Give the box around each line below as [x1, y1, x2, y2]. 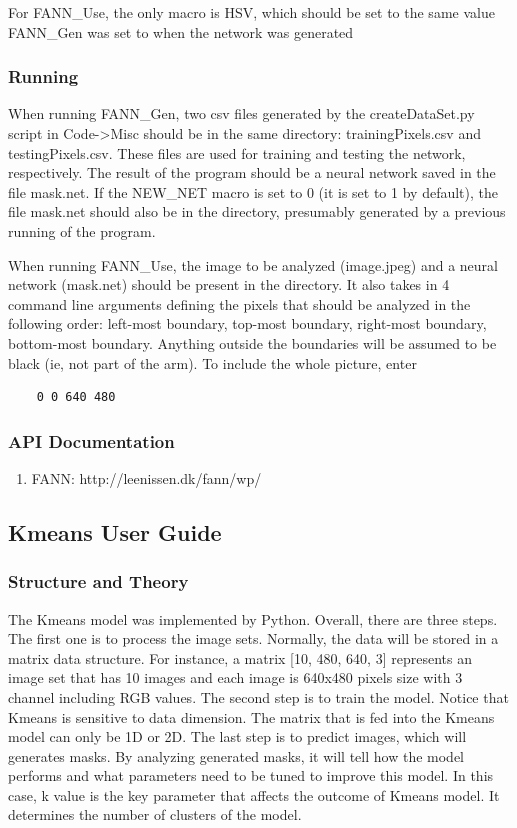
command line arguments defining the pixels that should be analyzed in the [8, 293, 471, 314]
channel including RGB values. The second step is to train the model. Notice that [8, 686, 509, 707]
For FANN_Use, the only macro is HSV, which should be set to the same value [8, 2, 495, 22]
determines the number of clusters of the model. [8, 804, 302, 825]
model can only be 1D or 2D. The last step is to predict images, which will [8, 726, 467, 747]
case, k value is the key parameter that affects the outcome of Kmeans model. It [8, 784, 500, 805]
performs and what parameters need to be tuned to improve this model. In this [8, 765, 494, 786]
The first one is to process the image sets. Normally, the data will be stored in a [8, 628, 499, 649]
